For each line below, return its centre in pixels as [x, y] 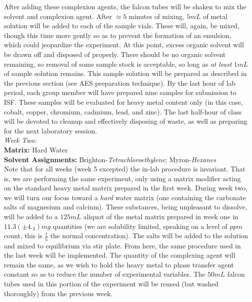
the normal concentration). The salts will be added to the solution [149, 236]
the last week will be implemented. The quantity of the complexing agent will [120, 255]
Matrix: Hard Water [36, 149]
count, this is [23, 236]
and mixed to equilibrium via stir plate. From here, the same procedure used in [123, 245]
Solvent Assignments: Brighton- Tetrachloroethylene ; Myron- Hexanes [110, 159]
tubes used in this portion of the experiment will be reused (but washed [111, 283]
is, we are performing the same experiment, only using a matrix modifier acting [123, 178]
